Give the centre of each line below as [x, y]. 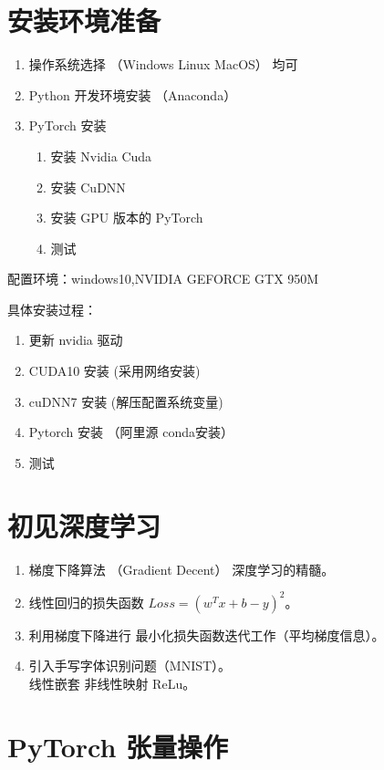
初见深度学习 [84, 525]
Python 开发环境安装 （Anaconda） [133, 94]
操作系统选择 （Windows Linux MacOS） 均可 [163, 64]
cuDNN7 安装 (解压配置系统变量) [126, 401]
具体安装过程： [52, 309]
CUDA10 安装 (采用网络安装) [114, 371]
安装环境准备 [84, 21]
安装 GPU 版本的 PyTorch [127, 218]
